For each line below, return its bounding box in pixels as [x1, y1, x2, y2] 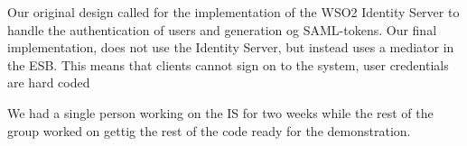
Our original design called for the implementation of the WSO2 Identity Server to [7, 3, 460, 21]
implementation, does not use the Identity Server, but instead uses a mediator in [7, 38, 454, 57]
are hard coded [7, 73, 90, 92]
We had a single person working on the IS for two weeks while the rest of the [7, 103, 434, 122]
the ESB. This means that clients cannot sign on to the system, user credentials [7, 55, 449, 74]
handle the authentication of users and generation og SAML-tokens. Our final [7, 20, 437, 39]
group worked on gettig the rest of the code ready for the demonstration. [7, 121, 411, 140]
